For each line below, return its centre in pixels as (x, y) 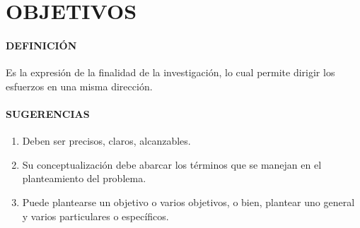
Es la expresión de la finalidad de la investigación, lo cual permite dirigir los (170, 72)
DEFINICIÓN (41, 45)
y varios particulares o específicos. (95, 216)
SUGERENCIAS (48, 113)
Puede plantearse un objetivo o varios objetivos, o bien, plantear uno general (188, 202)
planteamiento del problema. (84, 178)
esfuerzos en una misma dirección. (79, 86)
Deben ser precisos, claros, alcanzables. (106, 141)
